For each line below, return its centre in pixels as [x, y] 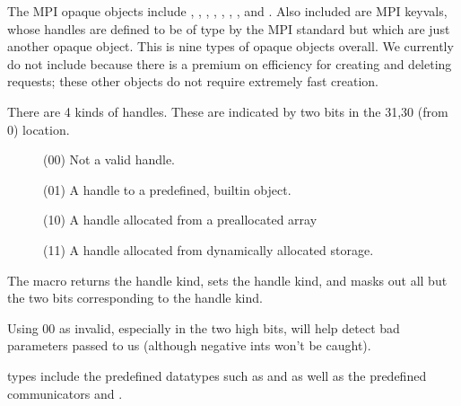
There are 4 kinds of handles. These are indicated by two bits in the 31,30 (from [228, 111]
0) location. [39, 129]
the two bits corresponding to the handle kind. [135, 298]
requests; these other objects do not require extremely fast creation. [193, 81]
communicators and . [65, 393]
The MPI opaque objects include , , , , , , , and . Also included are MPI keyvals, [227, 11]
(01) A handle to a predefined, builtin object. [167, 189]
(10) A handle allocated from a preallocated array [180, 220]
